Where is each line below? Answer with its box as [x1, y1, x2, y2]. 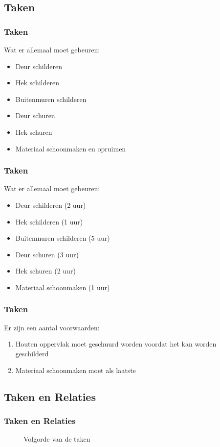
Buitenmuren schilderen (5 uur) [15, 233, 110, 243]
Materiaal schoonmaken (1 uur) [15, 282, 110, 292]
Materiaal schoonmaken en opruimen [15, 143, 126, 153]
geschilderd [15, 348, 49, 358]
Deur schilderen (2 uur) [15, 199, 86, 210]
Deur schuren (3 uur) [15, 249, 79, 259]
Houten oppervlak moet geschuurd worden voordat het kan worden [15, 339, 217, 349]
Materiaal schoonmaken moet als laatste [15, 365, 136, 375]
